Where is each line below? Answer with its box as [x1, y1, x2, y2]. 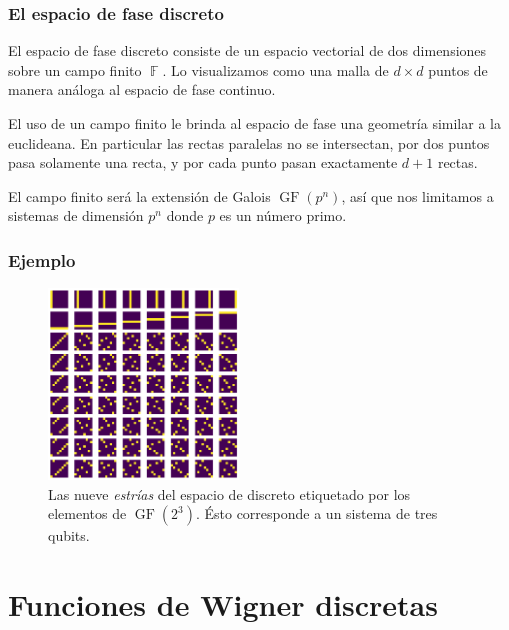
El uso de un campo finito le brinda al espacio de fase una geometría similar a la [8, 113, 501, 133]
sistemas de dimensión [8, 205, 144, 226]
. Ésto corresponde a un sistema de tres [195, 503, 438, 524]
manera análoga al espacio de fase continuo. [8, 79, 276, 100]
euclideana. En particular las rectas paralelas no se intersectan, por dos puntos [8, 132, 490, 153]
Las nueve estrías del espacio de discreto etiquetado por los [48, 483, 411, 504]
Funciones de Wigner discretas [8, 584, 438, 625]
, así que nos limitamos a [341, 185, 494, 206]
